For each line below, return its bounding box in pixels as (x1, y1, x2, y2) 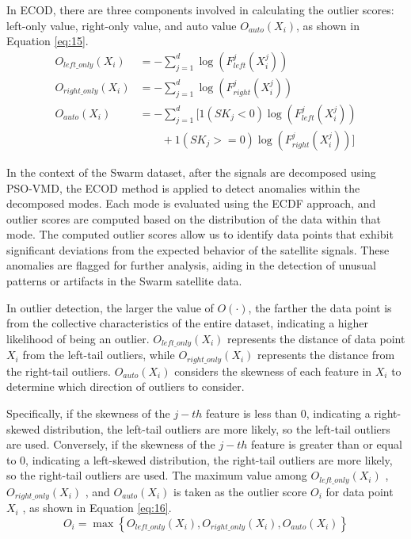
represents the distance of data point (227, 330, 405, 346)
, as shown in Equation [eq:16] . (22, 499, 172, 516)
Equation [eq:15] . (6, 32, 89, 49)
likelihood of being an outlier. (6, 330, 150, 346)
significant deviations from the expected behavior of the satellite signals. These (6, 241, 390, 258)
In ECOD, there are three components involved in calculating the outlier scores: (6, 2, 394, 17)
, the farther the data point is (248, 299, 392, 315)
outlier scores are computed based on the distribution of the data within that (6, 210, 381, 227)
